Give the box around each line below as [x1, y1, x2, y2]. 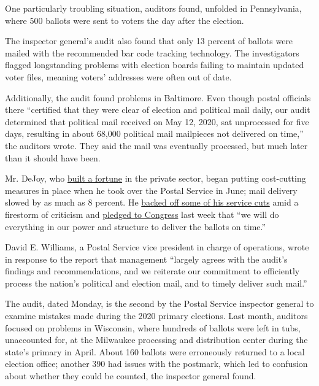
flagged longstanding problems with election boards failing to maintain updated [5, 58, 304, 71]
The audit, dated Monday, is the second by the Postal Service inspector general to [5, 297, 314, 310]
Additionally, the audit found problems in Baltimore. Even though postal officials [5, 91, 311, 104]
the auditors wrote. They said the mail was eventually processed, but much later [5, 139, 308, 152]
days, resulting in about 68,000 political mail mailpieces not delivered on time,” [5, 127, 304, 140]
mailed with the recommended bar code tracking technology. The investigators [5, 46, 299, 59]
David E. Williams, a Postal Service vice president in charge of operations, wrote [5, 241, 309, 253]
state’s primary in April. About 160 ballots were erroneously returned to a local [5, 345, 305, 358]
